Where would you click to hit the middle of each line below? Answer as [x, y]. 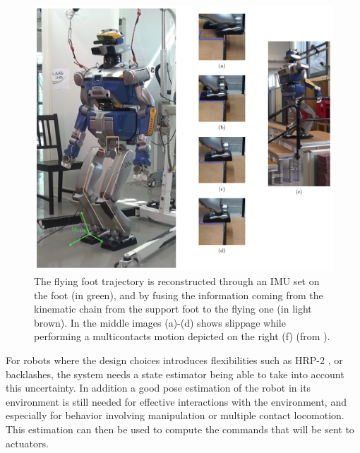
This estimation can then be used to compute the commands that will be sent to [180, 429]
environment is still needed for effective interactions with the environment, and [176, 401]
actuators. [27, 443]
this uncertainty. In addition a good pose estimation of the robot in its [158, 388]
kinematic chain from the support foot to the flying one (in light [173, 309]
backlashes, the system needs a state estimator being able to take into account [175, 374]
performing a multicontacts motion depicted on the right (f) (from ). [182, 336]
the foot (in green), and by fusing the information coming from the [179, 295]
